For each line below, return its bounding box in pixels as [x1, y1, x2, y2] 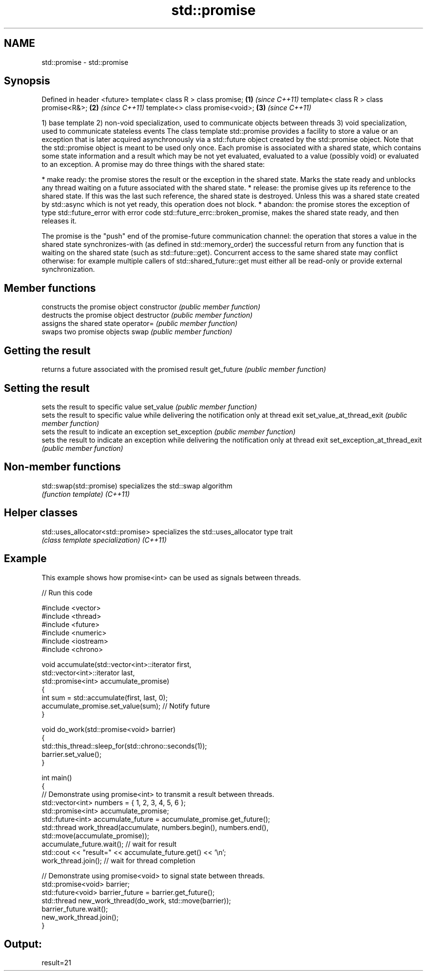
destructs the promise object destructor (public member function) [41, 311, 253, 320]
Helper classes [4, 507, 78, 519]
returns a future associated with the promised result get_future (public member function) [41, 365, 326, 374]
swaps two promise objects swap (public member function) [41, 327, 233, 336]
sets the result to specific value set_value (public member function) [41, 402, 257, 411]
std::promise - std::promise [41, 58, 129, 66]
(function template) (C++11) [41, 489, 130, 498]
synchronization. [41, 265, 95, 274]
